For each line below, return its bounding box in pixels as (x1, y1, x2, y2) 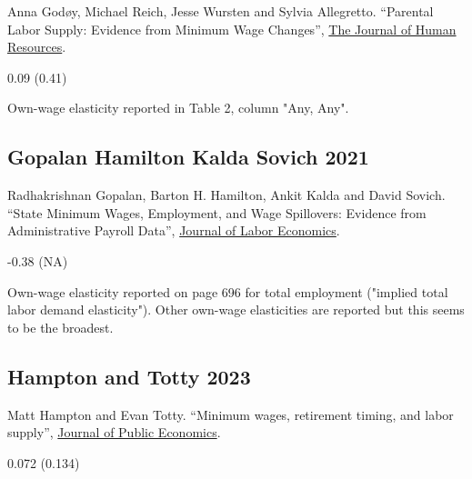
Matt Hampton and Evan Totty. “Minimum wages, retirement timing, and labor (7, 404, 454, 424)
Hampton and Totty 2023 (7, 362, 251, 390)
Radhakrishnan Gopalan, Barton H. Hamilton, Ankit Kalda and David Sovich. (7, 185, 446, 205)
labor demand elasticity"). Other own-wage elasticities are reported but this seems (7, 300, 465, 319)
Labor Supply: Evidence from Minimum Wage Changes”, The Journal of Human (7, 19, 457, 38)
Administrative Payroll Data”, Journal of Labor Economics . (7, 221, 340, 240)
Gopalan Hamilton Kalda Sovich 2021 (7, 143, 369, 171)
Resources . (7, 37, 66, 56)
